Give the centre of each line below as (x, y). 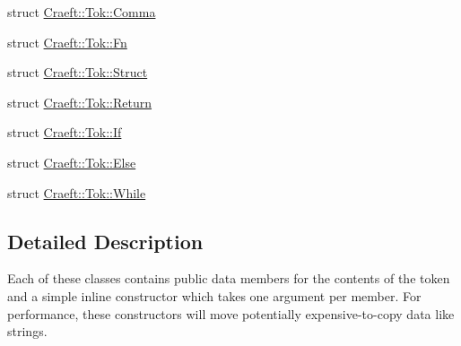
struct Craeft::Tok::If (65, 132)
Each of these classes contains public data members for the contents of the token (229, 278)
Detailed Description (105, 241)
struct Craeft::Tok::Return (80, 102)
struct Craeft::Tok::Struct (78, 72)
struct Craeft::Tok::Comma (82, 12)
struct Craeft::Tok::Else (72, 162)
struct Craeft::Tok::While (77, 192)
